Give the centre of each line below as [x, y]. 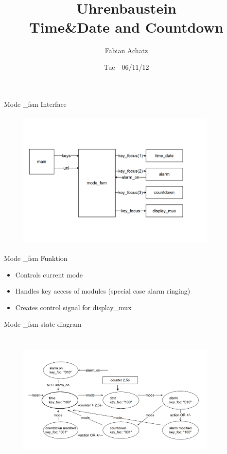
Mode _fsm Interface [35, 104]
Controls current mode [49, 274]
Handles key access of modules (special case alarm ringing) [103, 291]
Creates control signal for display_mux [73, 307]
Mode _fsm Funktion [36, 258]
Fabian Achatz [126, 50]
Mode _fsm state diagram [43, 324]
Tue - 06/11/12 [126, 67]
